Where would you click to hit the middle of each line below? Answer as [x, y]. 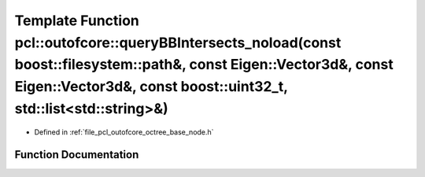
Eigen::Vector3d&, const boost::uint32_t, [151, 87]
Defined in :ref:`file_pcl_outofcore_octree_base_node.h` [124, 132]
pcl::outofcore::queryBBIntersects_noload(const [178, 42]
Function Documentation [77, 155]
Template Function [77, 20]
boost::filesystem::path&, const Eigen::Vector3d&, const [204, 65]
